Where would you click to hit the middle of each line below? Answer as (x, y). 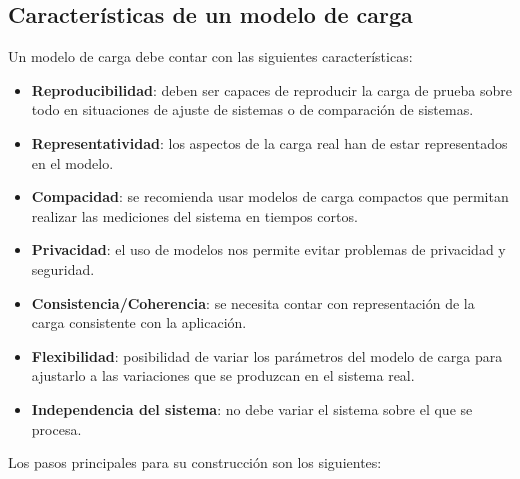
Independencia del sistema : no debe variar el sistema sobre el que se (252, 408)
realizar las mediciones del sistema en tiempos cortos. (194, 215)
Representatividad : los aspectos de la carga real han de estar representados (269, 142)
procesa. (56, 428)
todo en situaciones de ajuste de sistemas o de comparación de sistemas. (252, 109)
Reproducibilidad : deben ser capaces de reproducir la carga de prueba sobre (271, 89)
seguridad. (63, 268)
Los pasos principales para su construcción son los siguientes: (195, 462)
